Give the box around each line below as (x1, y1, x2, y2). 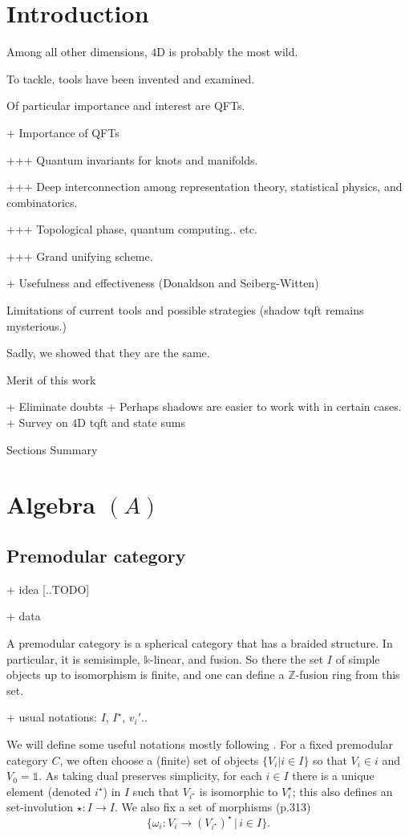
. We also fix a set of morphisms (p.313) (114, 798, 311, 815)
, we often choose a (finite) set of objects (59, 751, 259, 768)
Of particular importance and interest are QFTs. (6, 97, 245, 114)
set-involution (6, 798, 73, 815)
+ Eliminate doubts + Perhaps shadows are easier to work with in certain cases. (6, 398, 402, 415)
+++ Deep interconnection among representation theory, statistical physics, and (6, 178, 403, 195)
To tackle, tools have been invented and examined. (6, 70, 255, 87)
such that (132, 782, 180, 799)
